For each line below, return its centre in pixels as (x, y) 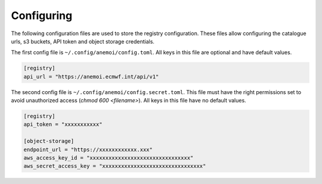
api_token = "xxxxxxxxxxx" (63, 124)
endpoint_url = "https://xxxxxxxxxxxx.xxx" (88, 149)
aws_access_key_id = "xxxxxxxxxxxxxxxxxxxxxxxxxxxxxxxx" (109, 158)
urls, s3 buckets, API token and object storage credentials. (83, 41)
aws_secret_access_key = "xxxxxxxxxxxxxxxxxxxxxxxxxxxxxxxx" (115, 166)
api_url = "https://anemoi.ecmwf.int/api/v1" (91, 77)
